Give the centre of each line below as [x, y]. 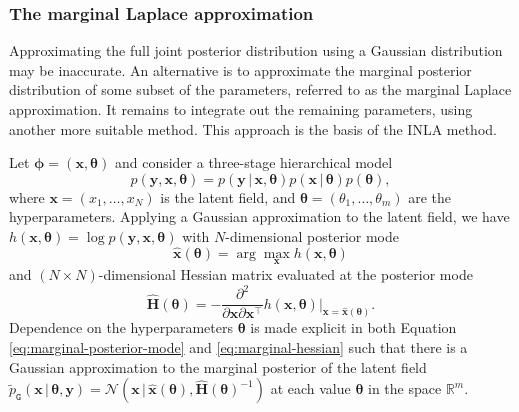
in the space [405, 388]
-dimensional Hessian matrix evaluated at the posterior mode [285, 274]
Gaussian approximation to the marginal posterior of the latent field [218, 366]
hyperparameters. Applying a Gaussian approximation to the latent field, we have [259, 216]
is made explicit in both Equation [353, 327]
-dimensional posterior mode [312, 235]
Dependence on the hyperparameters [121, 327]
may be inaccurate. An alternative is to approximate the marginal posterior [240, 69]
